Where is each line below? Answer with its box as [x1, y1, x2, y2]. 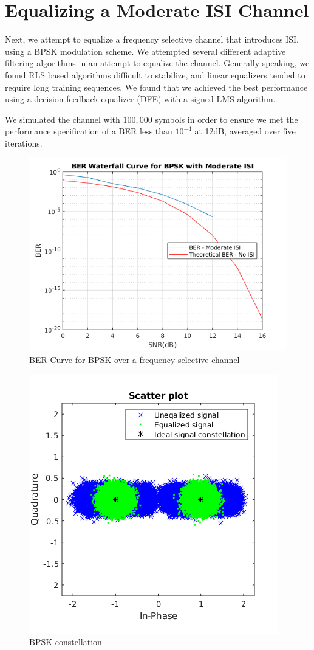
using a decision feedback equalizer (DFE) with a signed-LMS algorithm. [5, 92, 276, 105]
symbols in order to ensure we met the [155, 112, 298, 125]
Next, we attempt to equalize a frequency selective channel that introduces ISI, [5, 33, 299, 46]
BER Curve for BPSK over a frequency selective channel [29, 353, 240, 366]
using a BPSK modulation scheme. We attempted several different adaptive [5, 44, 286, 57]
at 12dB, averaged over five [194, 125, 296, 137]
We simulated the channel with [5, 112, 120, 125]
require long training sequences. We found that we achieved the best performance [5, 80, 308, 93]
